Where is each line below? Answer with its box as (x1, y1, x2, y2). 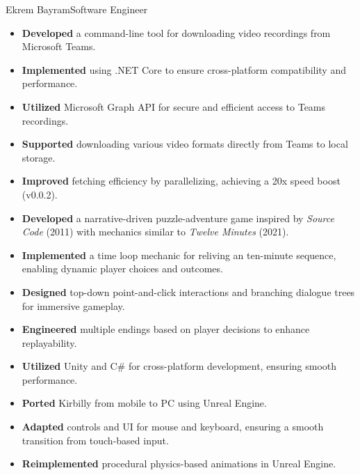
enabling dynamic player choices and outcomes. (22, 261, 223, 276)
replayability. (22, 335, 77, 350)
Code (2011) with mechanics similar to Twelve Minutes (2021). (22, 224, 289, 239)
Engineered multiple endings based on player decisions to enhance (22, 322, 310, 336)
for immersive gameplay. (22, 298, 125, 313)
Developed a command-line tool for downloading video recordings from (22, 25, 331, 40)
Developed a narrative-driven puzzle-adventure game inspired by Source (22, 210, 334, 225)
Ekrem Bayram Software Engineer (6, 2, 148, 16)
